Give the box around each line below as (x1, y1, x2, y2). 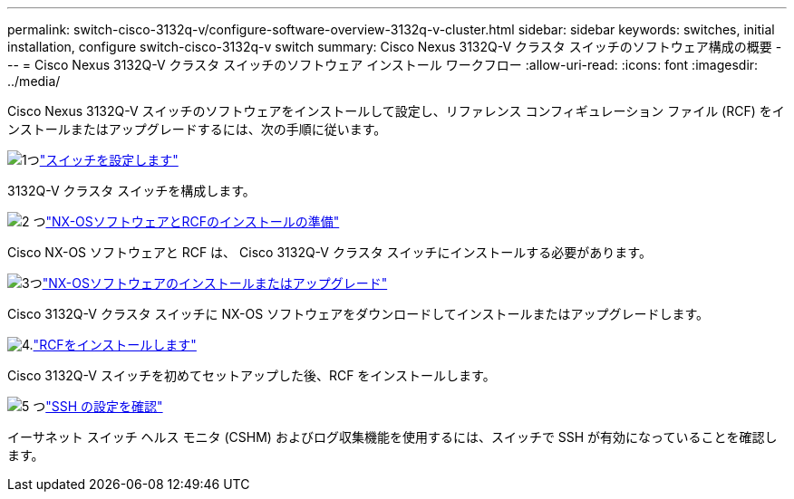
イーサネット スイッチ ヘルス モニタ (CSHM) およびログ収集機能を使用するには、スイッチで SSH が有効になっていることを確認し (7, 429, 778, 445)
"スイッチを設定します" (39, 152, 179, 168)
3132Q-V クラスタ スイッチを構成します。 (7, 183, 256, 198)
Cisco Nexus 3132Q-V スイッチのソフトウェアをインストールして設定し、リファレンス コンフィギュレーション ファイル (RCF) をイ (7, 103, 785, 119)
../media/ (7, 73, 61, 89)
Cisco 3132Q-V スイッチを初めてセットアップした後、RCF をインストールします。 (7, 368, 496, 383)
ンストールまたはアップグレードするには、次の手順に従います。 (7, 121, 387, 137)
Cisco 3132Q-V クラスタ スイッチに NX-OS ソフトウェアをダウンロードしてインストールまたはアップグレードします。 (7, 306, 710, 321)
